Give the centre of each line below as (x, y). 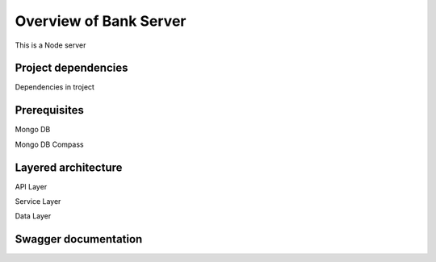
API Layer (31, 186)
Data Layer (33, 216)
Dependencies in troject (55, 87)
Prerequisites (49, 110)
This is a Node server (50, 45)
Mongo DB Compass (49, 144)
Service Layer (38, 202)
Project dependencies (71, 68)
